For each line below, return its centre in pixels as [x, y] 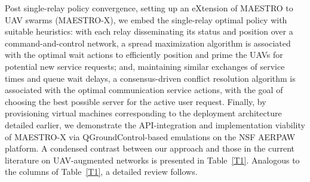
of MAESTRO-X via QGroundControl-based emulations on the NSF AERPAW [150, 136]
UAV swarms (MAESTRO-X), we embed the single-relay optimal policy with [146, 19]
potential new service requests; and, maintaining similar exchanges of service [145, 66]
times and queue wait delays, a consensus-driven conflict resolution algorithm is [150, 78]
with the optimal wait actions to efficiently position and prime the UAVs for [144, 55]
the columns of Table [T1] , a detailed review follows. [101, 172]
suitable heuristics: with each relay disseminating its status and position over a [149, 31]
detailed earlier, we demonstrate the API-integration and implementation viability [155, 124]
